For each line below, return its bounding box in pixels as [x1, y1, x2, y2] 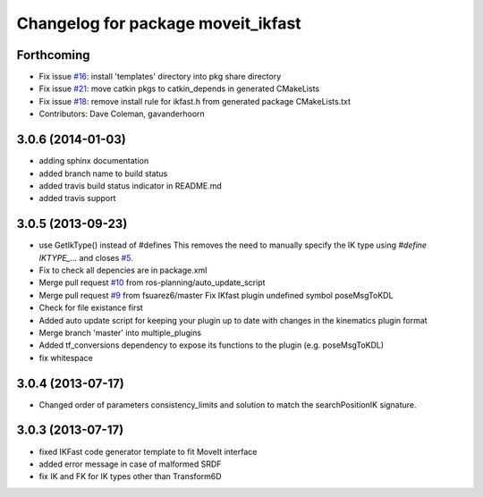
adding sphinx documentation [38, 156, 149, 166]
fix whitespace [38, 352, 94, 363]
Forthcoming [16, 47, 90, 63]
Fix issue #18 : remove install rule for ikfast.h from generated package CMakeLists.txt [38, 96, 352, 106]
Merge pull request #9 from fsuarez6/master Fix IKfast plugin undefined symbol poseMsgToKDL [38, 290, 394, 300]
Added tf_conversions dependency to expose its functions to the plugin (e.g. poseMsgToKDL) [38, 340, 385, 350]
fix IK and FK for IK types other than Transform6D [38, 471, 223, 482]
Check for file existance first [38, 302, 143, 313]
